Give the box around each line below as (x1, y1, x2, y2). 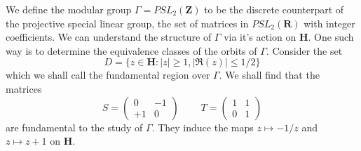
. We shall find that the (219, 67, 320, 82)
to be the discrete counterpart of (204, 2, 344, 16)
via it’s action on (224, 29, 297, 44)
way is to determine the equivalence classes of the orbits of (6, 43, 257, 58)
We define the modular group (6, 2, 132, 16)
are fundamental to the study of (6, 119, 143, 134)
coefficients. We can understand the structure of (6, 29, 212, 44)
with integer (304, 15, 355, 30)
